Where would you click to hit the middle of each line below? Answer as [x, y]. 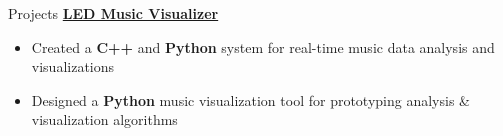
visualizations [73, 66]
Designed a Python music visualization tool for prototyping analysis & [250, 99]
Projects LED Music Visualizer [113, 13]
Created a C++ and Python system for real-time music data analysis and [263, 46]
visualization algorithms [104, 119]
